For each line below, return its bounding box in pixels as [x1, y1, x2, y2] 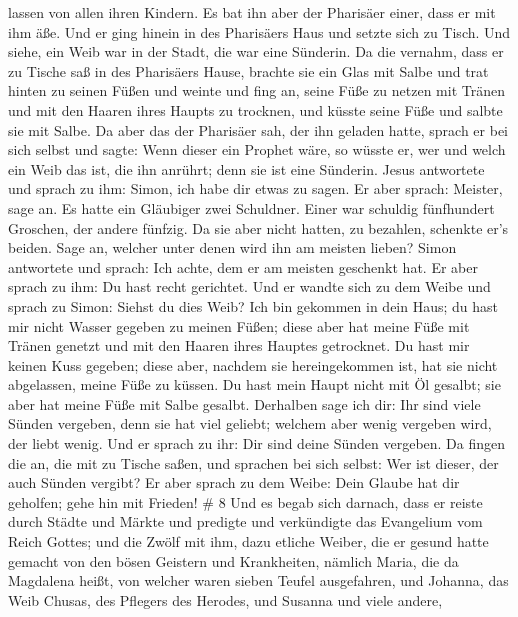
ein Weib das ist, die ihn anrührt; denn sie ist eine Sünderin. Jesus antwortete [8, 158, 485, 179]
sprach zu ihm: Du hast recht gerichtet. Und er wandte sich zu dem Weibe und [8, 276, 491, 297]
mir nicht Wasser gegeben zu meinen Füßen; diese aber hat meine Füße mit [8, 315, 470, 336]
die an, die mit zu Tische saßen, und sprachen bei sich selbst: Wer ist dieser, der [8, 452, 499, 473]
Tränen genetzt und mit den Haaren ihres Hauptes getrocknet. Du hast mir [8, 335, 470, 356]
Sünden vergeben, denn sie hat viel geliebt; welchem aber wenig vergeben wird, [8, 413, 492, 434]
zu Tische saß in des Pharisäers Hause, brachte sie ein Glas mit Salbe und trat [8, 60, 489, 81]
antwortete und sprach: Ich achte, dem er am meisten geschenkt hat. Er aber [8, 256, 478, 277]
